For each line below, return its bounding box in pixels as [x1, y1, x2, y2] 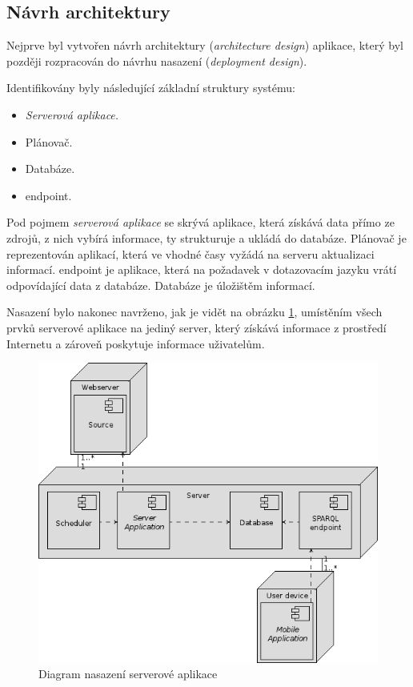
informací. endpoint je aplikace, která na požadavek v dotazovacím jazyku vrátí [6, 261, 397, 278]
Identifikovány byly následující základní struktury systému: [6, 79, 295, 96]
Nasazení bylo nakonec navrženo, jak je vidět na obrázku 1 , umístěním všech [6, 303, 383, 320]
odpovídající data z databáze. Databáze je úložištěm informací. [6, 276, 315, 293]
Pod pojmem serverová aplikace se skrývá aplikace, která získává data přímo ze [6, 214, 395, 231]
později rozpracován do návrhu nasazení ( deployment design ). [6, 52, 307, 69]
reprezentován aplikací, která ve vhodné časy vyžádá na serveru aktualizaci [6, 245, 375, 262]
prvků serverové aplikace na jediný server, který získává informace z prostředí [6, 319, 387, 335]
